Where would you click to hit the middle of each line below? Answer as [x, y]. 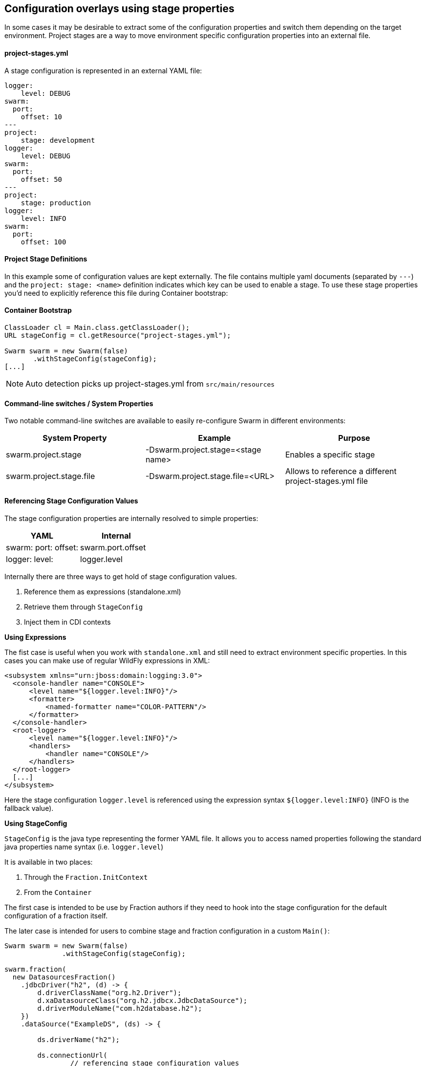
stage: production [56, 203]
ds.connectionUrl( [72, 1055]
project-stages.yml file [327, 481]
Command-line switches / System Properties [79, 403]
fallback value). [29, 808]
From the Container [58, 892]
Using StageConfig [36, 823]
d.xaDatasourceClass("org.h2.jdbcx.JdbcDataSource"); [142, 1000]
